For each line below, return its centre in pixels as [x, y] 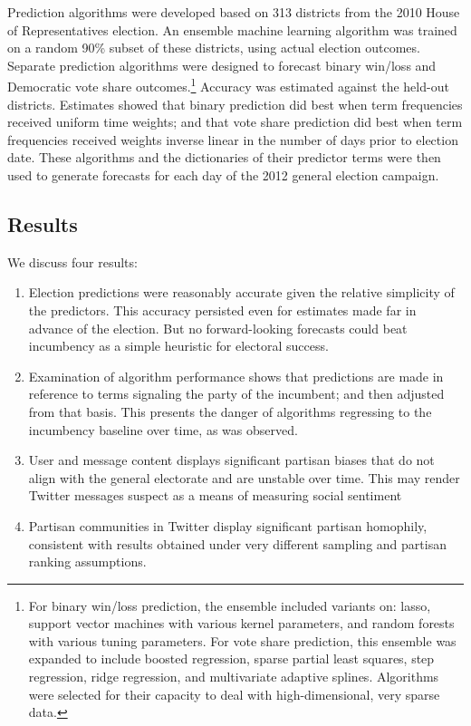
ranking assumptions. [87, 561]
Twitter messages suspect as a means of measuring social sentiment [215, 495]
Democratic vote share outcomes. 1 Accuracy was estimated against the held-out [228, 85]
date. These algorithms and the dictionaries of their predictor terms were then [224, 157]
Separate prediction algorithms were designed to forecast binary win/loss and [222, 65]
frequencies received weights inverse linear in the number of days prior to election [233, 139]
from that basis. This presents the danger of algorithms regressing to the [230, 411]
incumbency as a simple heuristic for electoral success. [178, 346]
